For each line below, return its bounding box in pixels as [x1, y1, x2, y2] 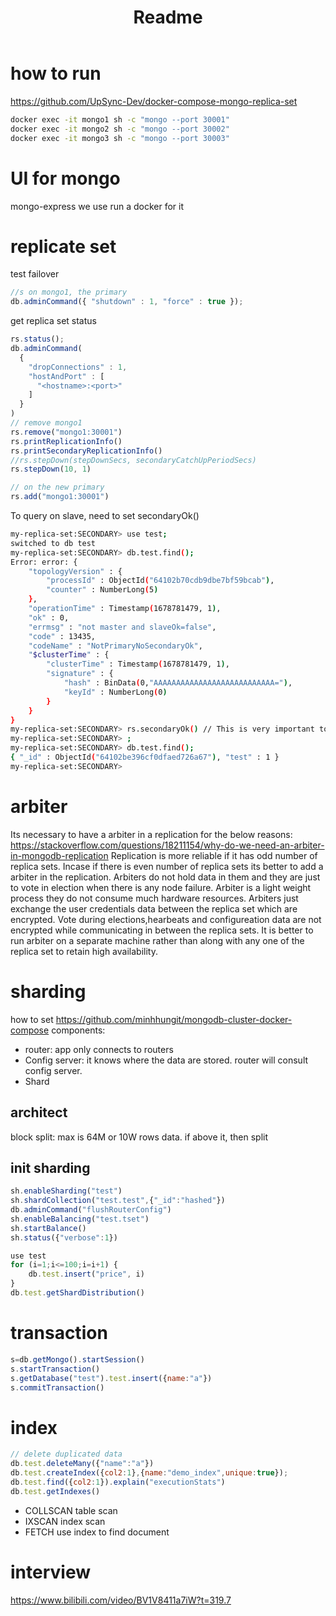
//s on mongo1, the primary [10, 287, 128, 298]
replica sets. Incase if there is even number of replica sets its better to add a [10, 860, 324, 872]
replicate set [10, 235, 117, 258]
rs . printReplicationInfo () [10, 436, 123, 446]
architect [10, 1104, 68, 1121]
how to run [10, 62, 102, 85]
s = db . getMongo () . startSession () [10, 1354, 145, 1365]
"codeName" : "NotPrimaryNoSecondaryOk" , [28, 641, 203, 651]
